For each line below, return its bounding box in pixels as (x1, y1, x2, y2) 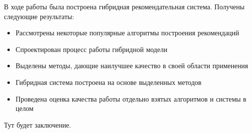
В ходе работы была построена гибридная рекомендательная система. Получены (4, 1, 245, 11)
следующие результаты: (4, 11, 74, 21)
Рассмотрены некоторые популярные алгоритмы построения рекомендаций (15, 27, 239, 38)
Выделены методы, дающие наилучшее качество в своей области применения (15, 60, 248, 71)
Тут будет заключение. (4, 119, 71, 130)
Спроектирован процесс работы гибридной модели (15, 44, 167, 54)
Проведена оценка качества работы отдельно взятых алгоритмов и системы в (15, 93, 247, 104)
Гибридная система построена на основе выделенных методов (15, 77, 202, 87)
